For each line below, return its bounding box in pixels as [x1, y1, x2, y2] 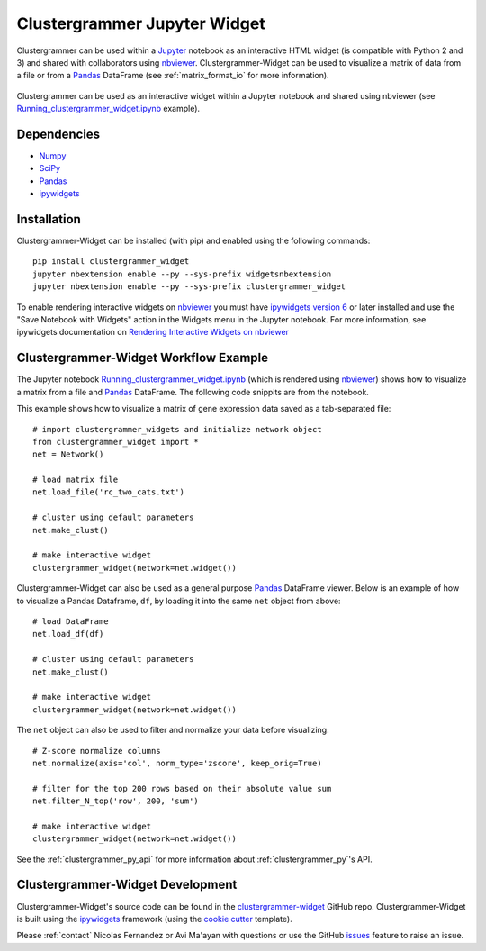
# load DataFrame [32, 616, 109, 626]
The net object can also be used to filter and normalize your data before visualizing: [16, 725, 329, 736]
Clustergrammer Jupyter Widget [16, 14, 265, 33]
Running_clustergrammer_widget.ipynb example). [16, 104, 201, 114]
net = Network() [32, 449, 104, 459]
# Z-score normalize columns [32, 746, 161, 756]
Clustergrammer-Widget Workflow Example [16, 350, 269, 366]
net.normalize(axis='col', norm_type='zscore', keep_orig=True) [32, 757, 323, 768]
